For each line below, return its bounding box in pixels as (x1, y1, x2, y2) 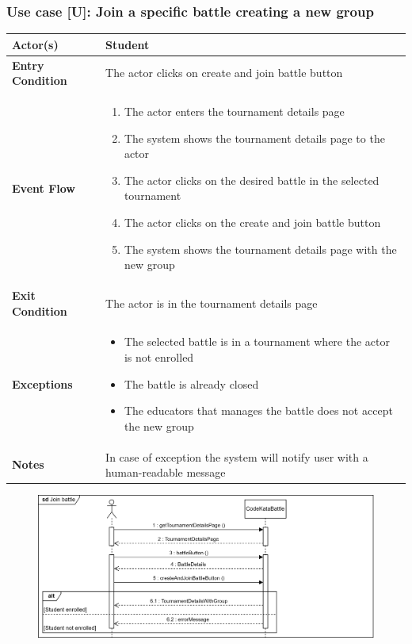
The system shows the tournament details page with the (124, 240, 397, 257)
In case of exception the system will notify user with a (105, 448, 368, 465)
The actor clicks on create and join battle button (105, 64, 343, 81)
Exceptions (12, 375, 73, 392)
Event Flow (12, 179, 75, 196)
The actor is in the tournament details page (105, 294, 318, 311)
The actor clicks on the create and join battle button (124, 213, 381, 230)
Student (105, 36, 150, 52)
